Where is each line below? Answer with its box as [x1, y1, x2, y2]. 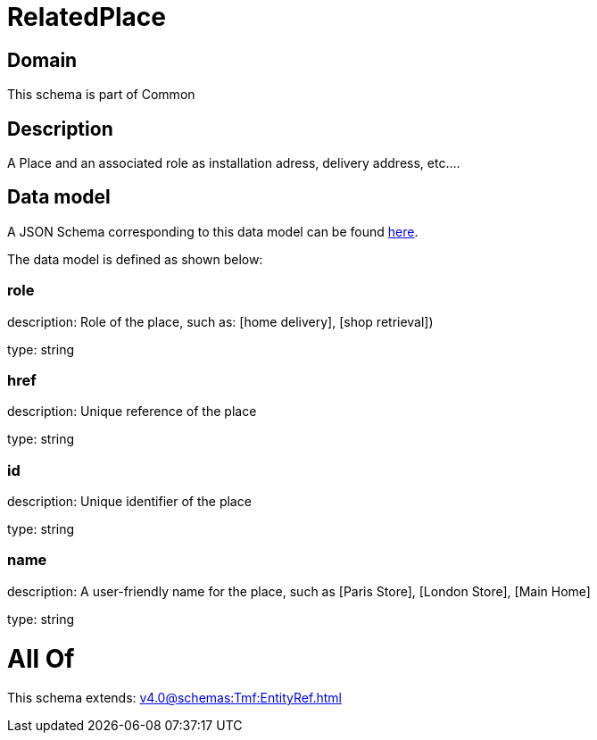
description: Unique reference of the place [7, 403, 257, 420]
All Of [7, 643, 75, 674]
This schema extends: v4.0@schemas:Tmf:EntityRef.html [7, 690, 342, 706]
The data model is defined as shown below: [7, 251, 263, 267]
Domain [7, 48, 78, 71]
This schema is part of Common [7, 87, 195, 103]
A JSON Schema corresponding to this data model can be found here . [7, 223, 419, 239]
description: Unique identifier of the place [7, 494, 252, 510]
